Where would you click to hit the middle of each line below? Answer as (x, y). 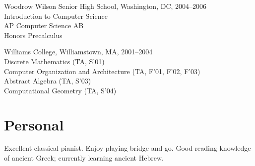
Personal (34, 124)
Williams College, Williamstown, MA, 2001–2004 (78, 52)
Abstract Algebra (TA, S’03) (48, 81)
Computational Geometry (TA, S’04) (60, 90)
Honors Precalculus (33, 35)
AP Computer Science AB (44, 25)
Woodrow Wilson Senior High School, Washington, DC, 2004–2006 (105, 6)
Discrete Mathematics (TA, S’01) (54, 61)
